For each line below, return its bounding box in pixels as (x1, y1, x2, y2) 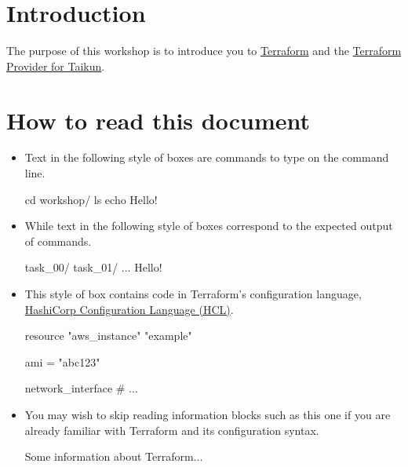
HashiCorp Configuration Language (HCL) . (24, 301, 234, 317)
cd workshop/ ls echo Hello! (24, 191, 158, 207)
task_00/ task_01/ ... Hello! (24, 259, 162, 275)
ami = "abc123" (24, 353, 100, 370)
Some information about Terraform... (24, 448, 203, 465)
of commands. (24, 232, 92, 249)
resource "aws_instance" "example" (24, 327, 192, 344)
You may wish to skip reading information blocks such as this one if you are (24, 406, 391, 422)
